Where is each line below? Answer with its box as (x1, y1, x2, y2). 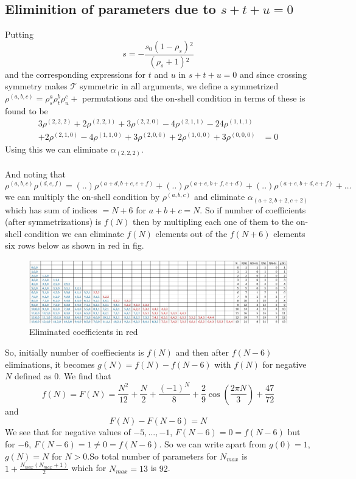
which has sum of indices (5, 203, 97, 216)
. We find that (58, 370, 111, 382)
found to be (5, 104, 48, 117)
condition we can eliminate (24, 227, 124, 239)
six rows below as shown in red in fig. (5, 239, 144, 252)
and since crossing (239, 67, 307, 80)
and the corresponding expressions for (5, 67, 146, 80)
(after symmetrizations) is (5, 215, 102, 228)
